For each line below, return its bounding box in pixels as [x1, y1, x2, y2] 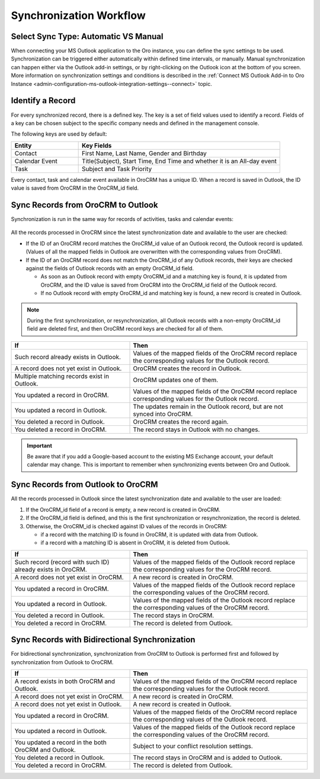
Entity [14, 141, 32, 149]
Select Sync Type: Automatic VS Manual [11, 31, 164, 41]
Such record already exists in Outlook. [14, 352, 121, 361]
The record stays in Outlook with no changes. [133, 425, 260, 434]
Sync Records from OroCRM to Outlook [11, 200, 158, 210]
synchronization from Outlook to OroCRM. [11, 658, 114, 666]
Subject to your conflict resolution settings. [133, 742, 253, 751]
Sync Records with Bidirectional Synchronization [11, 634, 196, 645]
